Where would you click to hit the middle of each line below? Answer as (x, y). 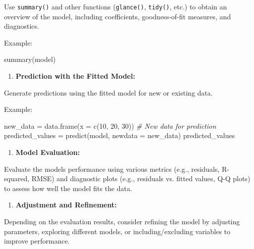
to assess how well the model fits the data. (68, 188)
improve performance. (37, 241)
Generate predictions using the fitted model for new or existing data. (108, 92)
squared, (17, 178)
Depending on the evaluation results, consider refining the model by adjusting (122, 221)
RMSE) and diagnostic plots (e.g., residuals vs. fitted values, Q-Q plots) (141, 178)
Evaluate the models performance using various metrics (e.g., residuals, (112, 169)
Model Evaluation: (48, 152)
